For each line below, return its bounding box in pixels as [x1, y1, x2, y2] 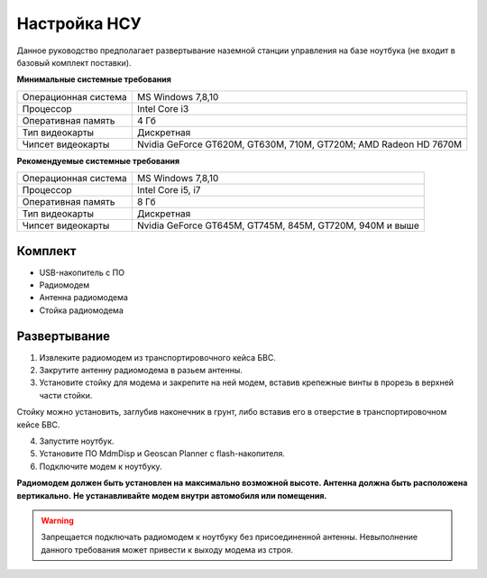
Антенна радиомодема [39, 292, 128, 303]
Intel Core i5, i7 [136, 184, 201, 197]
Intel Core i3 [136, 102, 189, 115]
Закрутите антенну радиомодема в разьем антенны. [39, 365, 243, 376]
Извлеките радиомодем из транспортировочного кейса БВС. [39, 352, 277, 362]
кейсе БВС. [16, 419, 60, 430]
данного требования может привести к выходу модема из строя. [41, 544, 293, 555]
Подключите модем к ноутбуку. [39, 461, 162, 472]
